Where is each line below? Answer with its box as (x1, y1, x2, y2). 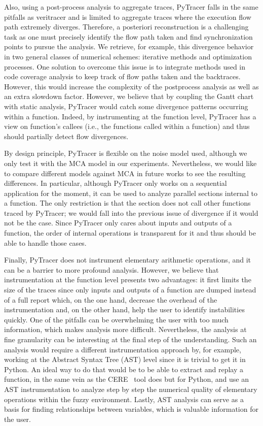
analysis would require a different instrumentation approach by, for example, (4, 344, 241, 354)
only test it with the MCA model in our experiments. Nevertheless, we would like (4, 157, 257, 168)
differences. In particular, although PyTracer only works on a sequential (4, 178, 227, 188)
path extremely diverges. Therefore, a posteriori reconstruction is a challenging (4, 21, 249, 32)
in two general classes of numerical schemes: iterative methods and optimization (4, 51, 252, 61)
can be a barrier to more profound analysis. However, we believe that (4, 264, 219, 275)
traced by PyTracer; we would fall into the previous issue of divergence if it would (4, 207, 258, 218)
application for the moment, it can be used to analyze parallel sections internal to (4, 187, 258, 198)
